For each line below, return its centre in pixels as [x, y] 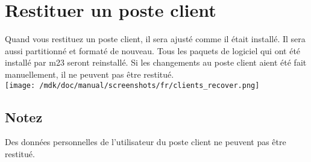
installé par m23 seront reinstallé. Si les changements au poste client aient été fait [156, 62]
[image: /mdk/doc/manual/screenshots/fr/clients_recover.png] [132, 85]
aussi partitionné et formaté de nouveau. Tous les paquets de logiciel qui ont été [153, 50]
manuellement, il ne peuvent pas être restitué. [90, 74]
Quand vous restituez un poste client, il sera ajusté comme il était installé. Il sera [155, 39]
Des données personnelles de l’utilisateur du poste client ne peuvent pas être [146, 142]
